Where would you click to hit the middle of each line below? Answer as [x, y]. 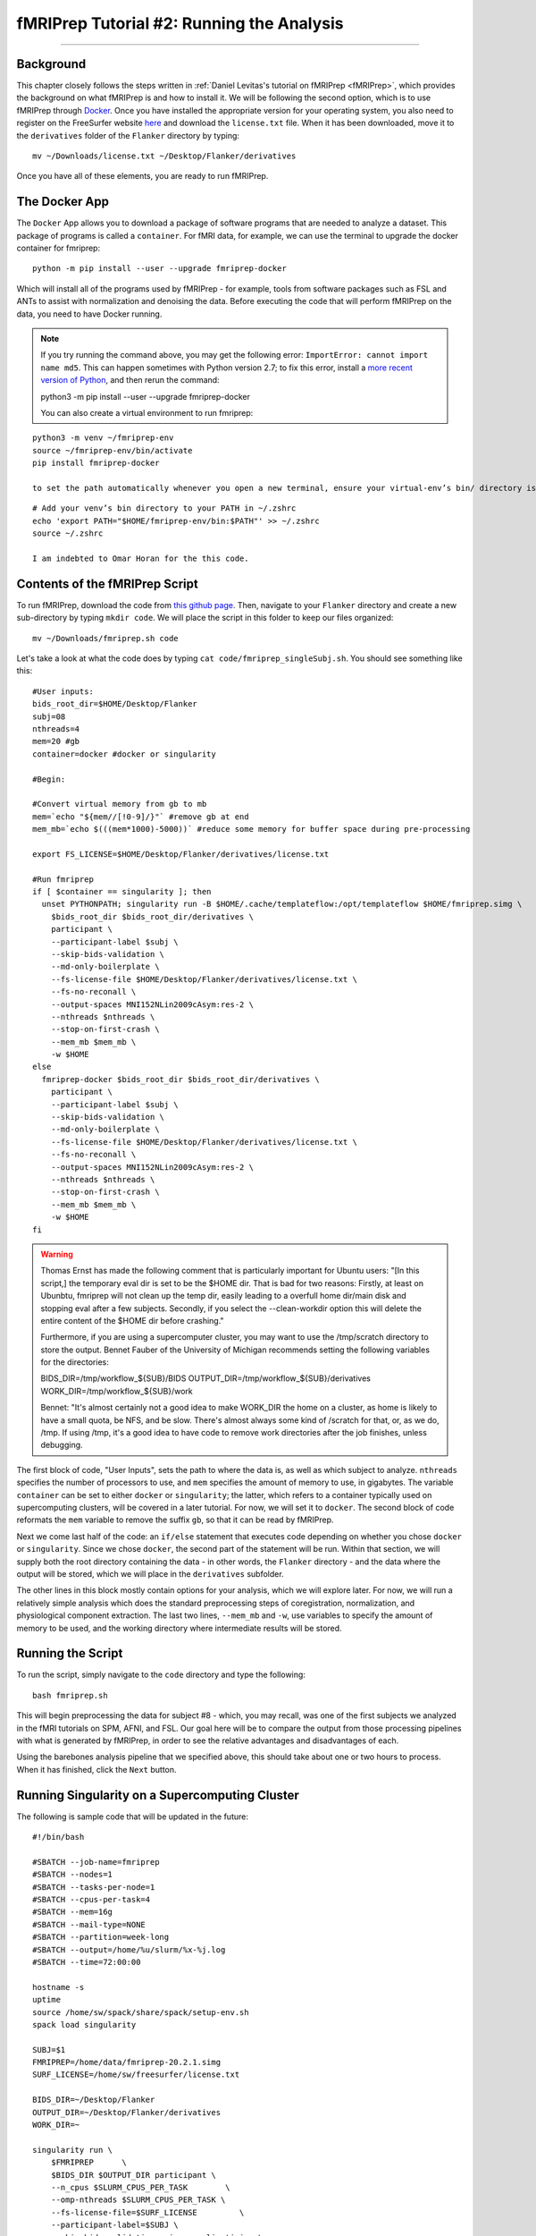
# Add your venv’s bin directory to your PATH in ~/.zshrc [164, 508]
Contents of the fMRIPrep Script [107, 584]
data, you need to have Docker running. [89, 314]
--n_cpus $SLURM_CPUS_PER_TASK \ [141, 2187]
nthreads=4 [56, 728]
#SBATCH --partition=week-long [101, 1937]
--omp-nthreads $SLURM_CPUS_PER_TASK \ [138, 2200]
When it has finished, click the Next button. [97, 1769]
